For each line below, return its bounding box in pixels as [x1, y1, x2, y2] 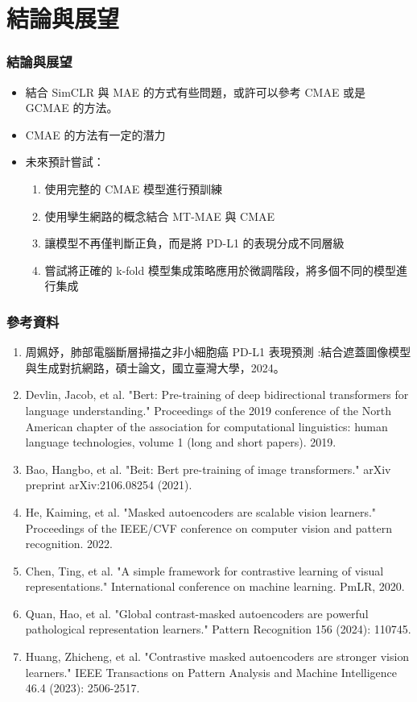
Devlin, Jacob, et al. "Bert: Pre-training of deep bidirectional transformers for [25, 386, 409, 403]
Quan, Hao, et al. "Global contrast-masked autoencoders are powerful [25, 604, 369, 621]
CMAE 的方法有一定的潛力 [25, 126, 166, 143]
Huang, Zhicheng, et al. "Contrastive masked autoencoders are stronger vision [25, 648, 410, 665]
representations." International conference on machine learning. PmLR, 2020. [25, 578, 405, 595]
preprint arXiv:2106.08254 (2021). [25, 476, 192, 493]
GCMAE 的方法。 [25, 99, 118, 116]
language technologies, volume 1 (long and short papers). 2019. [25, 434, 336, 451]
